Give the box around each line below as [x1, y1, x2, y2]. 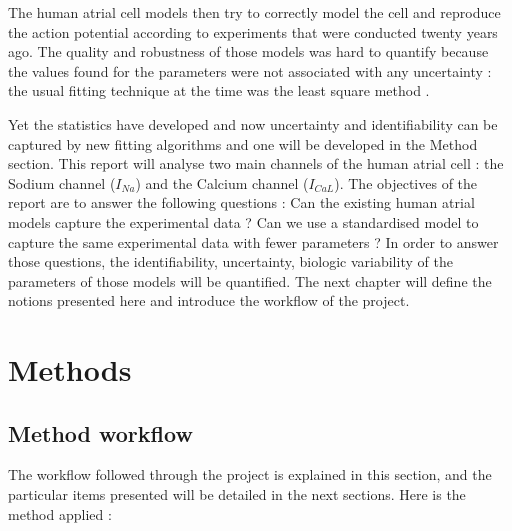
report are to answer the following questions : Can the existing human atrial [8, 192, 475, 213]
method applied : [8, 503, 112, 524]
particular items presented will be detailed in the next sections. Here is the [8, 484, 466, 505]
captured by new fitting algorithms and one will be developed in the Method [8, 133, 478, 154]
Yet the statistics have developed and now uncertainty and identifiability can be [8, 113, 498, 134]
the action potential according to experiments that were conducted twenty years [8, 21, 498, 42]
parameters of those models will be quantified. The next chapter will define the [8, 270, 492, 291]
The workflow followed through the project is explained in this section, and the [8, 464, 492, 485]
